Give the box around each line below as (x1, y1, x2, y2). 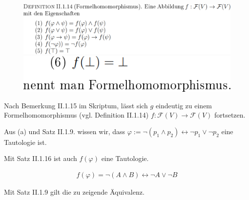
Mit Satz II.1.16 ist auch (4, 153, 77, 163)
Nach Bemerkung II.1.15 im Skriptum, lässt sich (4, 100, 148, 110)
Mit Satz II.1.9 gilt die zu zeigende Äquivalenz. (4, 187, 145, 197)
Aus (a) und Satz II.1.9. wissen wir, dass (4, 126, 125, 136)
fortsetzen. (214, 110, 246, 120)
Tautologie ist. (4, 137, 47, 147)
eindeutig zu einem (155, 100, 212, 110)
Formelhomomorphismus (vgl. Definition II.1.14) (4, 110, 149, 120)
